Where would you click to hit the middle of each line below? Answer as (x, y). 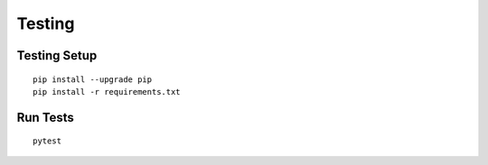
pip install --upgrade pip (93, 79)
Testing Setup (57, 55)
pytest (47, 141)
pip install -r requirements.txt (107, 92)
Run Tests (45, 117)
